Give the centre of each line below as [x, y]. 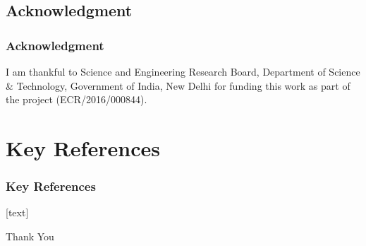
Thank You [30, 236]
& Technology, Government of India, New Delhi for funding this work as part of [178, 85]
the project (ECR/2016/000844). [77, 99]
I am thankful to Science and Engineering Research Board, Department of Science [183, 71]
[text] [17, 212]
